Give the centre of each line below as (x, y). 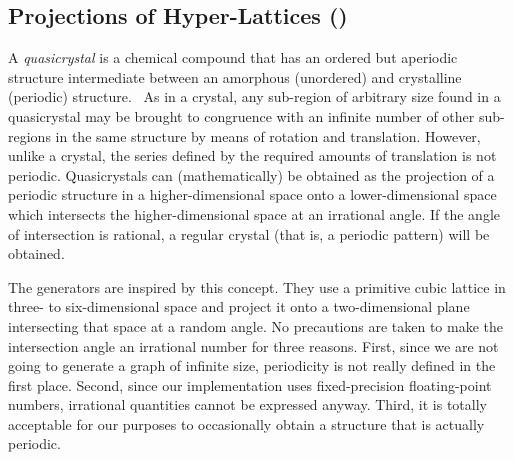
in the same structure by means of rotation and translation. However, (268, 135)
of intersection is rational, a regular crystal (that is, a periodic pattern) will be (249, 233)
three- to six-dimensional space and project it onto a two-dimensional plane (239, 306)
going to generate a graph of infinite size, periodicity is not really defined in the (252, 365)
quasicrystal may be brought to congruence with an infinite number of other (241, 115)
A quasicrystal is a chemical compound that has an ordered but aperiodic (233, 57)
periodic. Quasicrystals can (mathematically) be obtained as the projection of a (251, 174)
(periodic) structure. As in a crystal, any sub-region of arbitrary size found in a (254, 96)
